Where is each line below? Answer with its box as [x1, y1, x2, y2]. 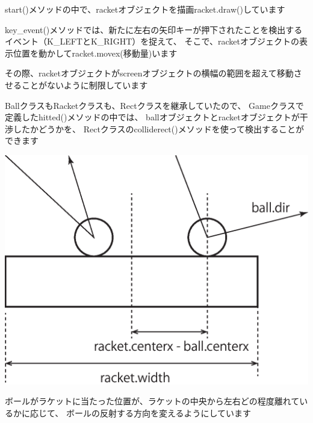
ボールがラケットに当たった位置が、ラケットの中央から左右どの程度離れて [5, 395, 300, 407]
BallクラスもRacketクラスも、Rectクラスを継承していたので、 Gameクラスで [5, 99, 304, 111]
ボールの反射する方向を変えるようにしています [66, 407, 252, 419]
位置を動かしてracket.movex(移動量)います [13, 46, 178, 59]
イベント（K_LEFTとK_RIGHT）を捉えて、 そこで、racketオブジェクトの [5, 35, 299, 48]
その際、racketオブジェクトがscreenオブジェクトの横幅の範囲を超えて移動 [5, 67, 294, 79]
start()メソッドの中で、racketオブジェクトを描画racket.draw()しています [5, 3, 285, 15]
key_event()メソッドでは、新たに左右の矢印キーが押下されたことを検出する [5, 23, 303, 36]
